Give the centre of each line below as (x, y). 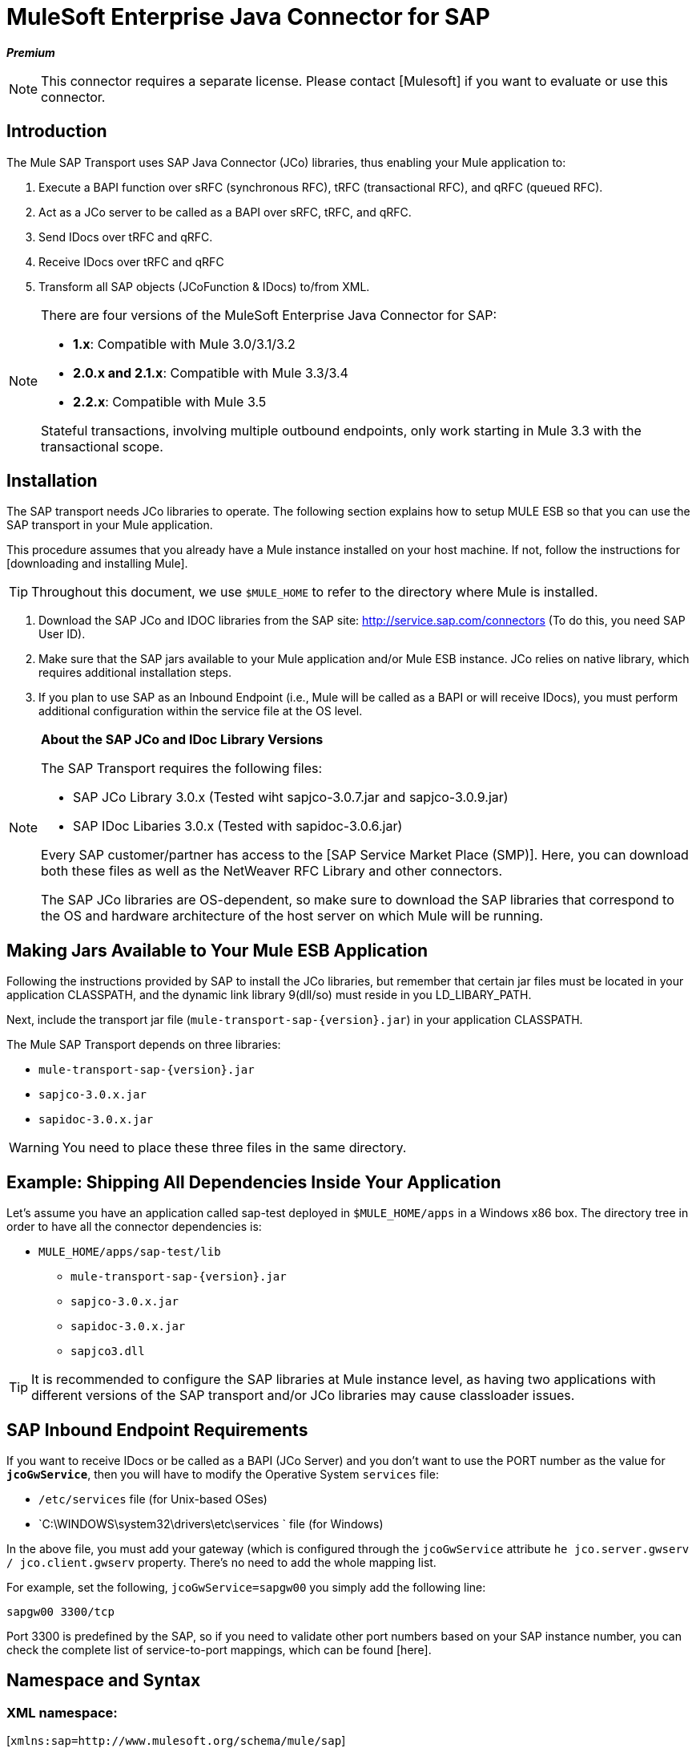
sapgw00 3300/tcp (60, 1611)
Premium (31, 52)
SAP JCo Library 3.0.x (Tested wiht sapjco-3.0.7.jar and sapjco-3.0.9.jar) (291, 797)
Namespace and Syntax (104, 1681)
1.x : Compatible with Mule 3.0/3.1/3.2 (184, 344)
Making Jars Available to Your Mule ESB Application (217, 950)
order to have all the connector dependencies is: (134, 1227)
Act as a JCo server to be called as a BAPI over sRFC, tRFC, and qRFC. (225, 212)
